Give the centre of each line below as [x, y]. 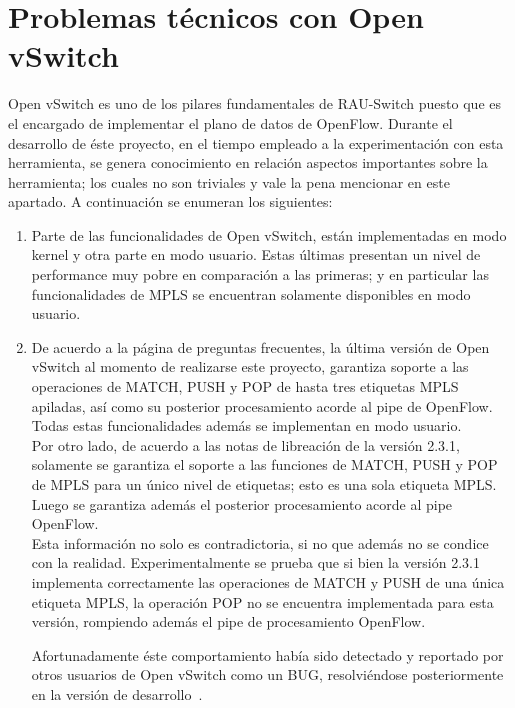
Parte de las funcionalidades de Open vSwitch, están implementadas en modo [269, 234]
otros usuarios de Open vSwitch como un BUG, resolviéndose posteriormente [267, 674]
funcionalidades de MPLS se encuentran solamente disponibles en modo [251, 293]
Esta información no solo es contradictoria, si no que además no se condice [260, 542]
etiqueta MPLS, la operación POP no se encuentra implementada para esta [262, 601]
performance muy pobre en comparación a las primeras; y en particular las [260, 274]
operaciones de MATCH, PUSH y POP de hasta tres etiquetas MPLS [245, 386]
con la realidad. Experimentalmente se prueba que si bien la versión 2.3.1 [255, 562]
